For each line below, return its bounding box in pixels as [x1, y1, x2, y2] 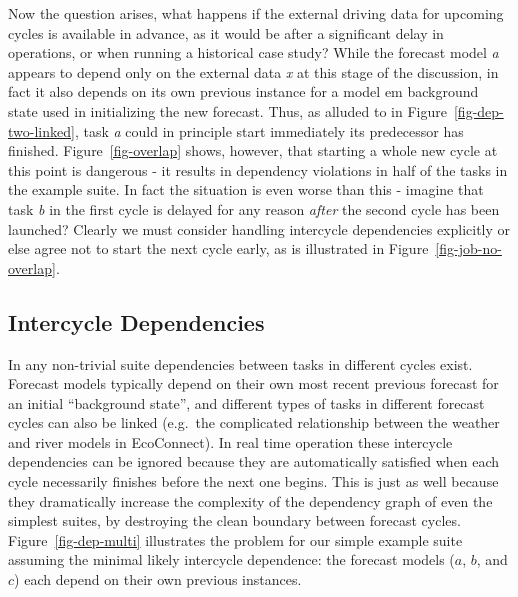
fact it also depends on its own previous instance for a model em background [8, 81, 479, 102]
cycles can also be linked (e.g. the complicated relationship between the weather [8, 412, 500, 433]
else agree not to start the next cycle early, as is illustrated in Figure [8, 238, 429, 259]
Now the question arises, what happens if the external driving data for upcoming [8, 3, 504, 23]
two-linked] [8, 120, 75, 141]
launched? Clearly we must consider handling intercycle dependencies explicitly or [8, 218, 511, 239]
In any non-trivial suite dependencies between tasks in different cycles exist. [8, 353, 473, 374]
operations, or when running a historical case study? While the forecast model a [8, 42, 499, 63]
